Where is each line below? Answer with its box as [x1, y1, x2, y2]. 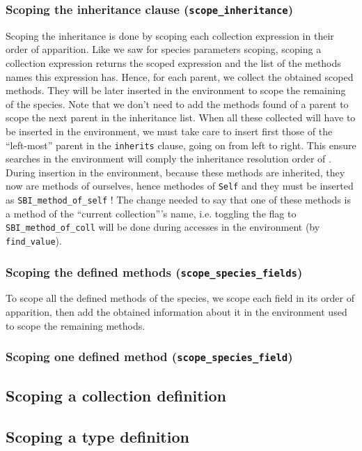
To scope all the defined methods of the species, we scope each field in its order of [6, 291, 354, 305]
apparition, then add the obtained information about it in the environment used [6, 304, 347, 319]
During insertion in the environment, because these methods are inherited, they [6, 165, 345, 179]
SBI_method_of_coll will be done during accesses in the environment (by [6, 220, 320, 234]
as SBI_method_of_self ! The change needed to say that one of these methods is [6, 192, 351, 207]
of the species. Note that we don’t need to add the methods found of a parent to [6, 96, 349, 111]
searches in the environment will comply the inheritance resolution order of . [6, 151, 331, 166]
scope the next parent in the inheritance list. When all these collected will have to [6, 110, 356, 125]
